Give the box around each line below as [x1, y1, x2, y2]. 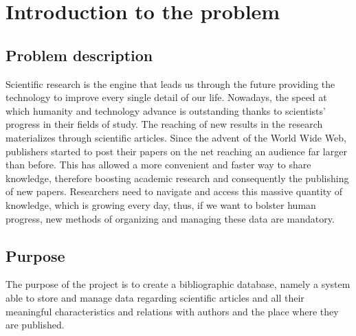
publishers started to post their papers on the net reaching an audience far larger [5, 144, 347, 158]
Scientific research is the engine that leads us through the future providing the [5, 76, 335, 91]
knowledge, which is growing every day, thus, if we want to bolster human [5, 197, 316, 212]
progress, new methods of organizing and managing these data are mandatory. [5, 211, 335, 225]
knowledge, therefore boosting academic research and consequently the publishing [5, 170, 349, 185]
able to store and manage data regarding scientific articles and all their [5, 290, 304, 304]
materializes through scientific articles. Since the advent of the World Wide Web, [5, 130, 346, 144]
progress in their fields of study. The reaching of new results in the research [5, 117, 323, 131]
